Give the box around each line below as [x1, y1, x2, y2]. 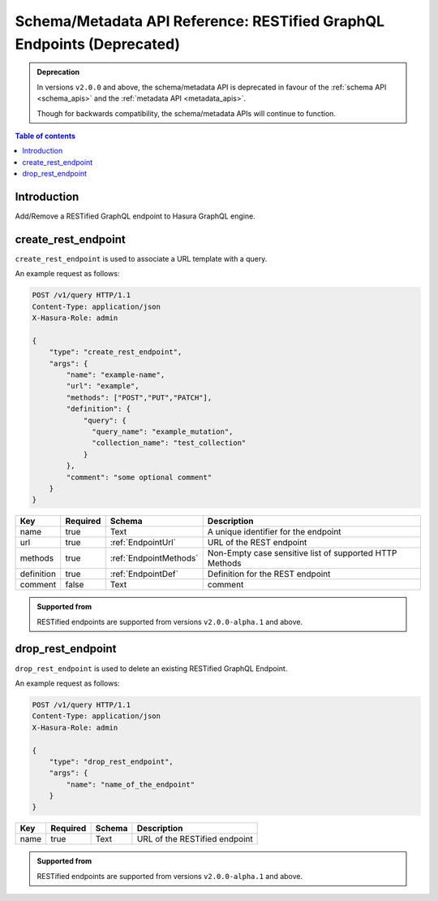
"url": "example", [66, 382, 140, 391]
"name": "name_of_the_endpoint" [66, 780, 195, 789]
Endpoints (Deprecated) [15, 35, 181, 53]
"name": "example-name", [66, 370, 165, 379]
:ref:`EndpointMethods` [109, 552, 199, 564]
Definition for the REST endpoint [207, 569, 331, 580]
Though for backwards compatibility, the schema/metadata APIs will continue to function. [36, 108, 337, 118]
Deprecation [36, 67, 80, 77]
